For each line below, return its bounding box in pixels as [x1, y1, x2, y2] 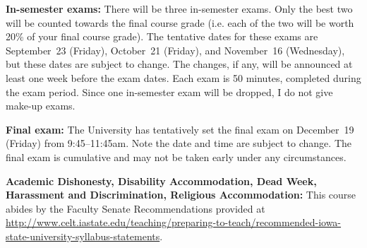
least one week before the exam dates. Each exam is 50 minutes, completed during [6, 70, 361, 85]
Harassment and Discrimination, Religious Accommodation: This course [6, 187, 356, 202]
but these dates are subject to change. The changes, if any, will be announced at [6, 57, 353, 71]
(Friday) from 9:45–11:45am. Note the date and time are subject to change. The [6, 136, 351, 150]
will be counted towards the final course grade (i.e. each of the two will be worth [6, 15, 354, 30]
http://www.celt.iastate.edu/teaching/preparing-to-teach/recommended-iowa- [6, 215, 342, 230]
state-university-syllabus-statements [6, 228, 160, 243]
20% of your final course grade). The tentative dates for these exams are [6, 29, 318, 44]
